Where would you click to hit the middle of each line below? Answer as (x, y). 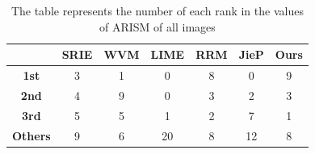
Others (31, 135)
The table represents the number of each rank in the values (157, 10)
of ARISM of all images (157, 26)
